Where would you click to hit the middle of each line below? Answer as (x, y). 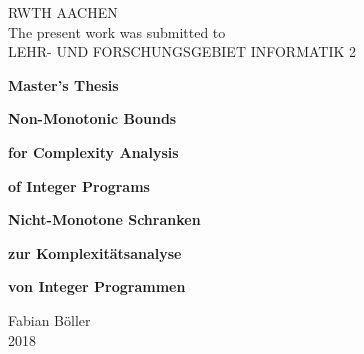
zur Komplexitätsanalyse (95, 252)
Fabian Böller (49, 319)
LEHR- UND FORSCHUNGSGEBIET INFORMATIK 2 (182, 51)
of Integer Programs (79, 185)
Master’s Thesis (63, 84)
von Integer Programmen (97, 286)
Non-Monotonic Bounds (92, 118)
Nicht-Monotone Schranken (104, 219)
